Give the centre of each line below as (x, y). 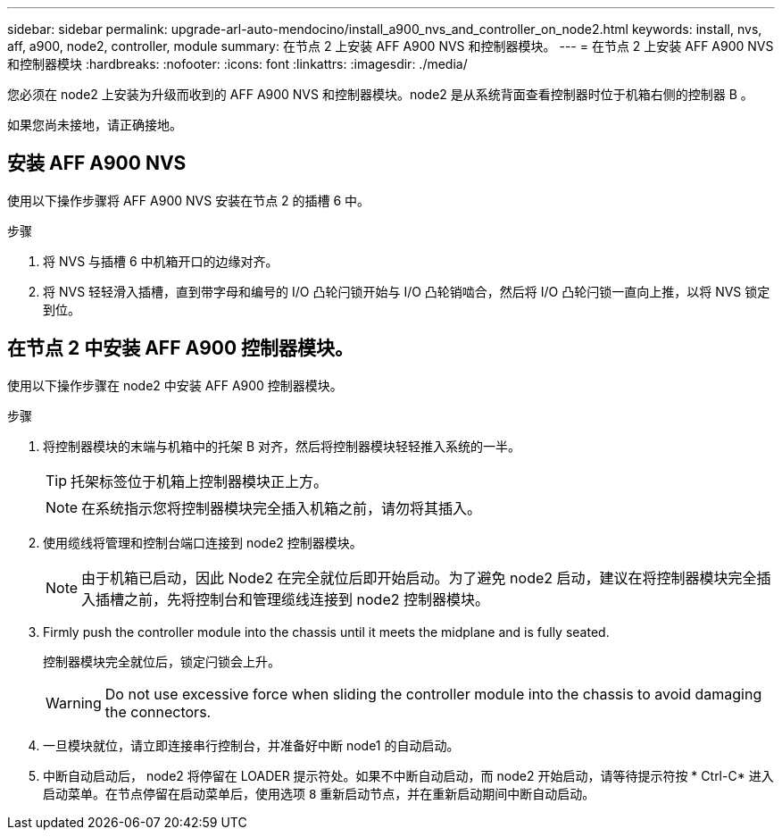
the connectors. (158, 711)
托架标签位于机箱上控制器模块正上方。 (200, 481)
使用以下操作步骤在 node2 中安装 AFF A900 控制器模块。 (175, 385)
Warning (74, 703)
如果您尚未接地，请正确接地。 (95, 125)
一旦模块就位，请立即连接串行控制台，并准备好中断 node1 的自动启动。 (251, 745)
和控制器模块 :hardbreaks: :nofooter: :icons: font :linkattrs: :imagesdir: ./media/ (237, 64)
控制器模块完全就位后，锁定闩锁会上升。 (162, 661)
